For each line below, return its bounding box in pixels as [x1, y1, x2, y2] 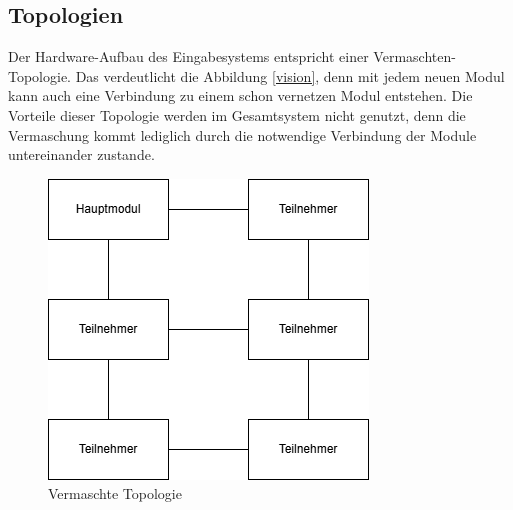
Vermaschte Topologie [48, 483, 182, 504]
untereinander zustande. [8, 144, 155, 165]
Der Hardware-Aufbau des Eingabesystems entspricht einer [8, 46, 369, 67]
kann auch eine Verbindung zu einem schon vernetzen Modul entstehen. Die [8, 85, 473, 106]
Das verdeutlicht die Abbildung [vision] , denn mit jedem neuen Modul [75, 65, 505, 86]
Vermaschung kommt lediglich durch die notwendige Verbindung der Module [8, 124, 477, 145]
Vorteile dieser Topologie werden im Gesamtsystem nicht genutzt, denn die [8, 104, 466, 125]
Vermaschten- [373, 46, 456, 67]
